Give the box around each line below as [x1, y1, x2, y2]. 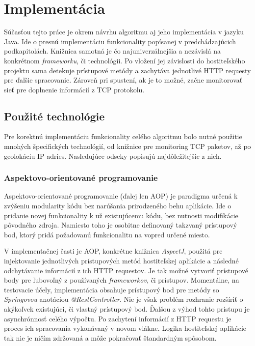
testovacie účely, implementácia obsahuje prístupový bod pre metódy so [4, 284, 219, 294]
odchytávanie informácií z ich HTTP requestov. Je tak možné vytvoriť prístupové [4, 265, 249, 275]
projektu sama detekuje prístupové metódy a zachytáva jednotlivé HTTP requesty [4, 65, 251, 75]
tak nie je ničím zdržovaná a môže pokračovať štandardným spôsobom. [4, 332, 217, 343]
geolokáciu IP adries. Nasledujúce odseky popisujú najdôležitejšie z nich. [4, 150, 222, 161]
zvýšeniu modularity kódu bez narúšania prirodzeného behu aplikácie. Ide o [4, 201, 231, 211]
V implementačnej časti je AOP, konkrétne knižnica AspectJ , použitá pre [4, 246, 223, 256]
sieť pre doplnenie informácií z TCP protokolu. [4, 84, 145, 94]
